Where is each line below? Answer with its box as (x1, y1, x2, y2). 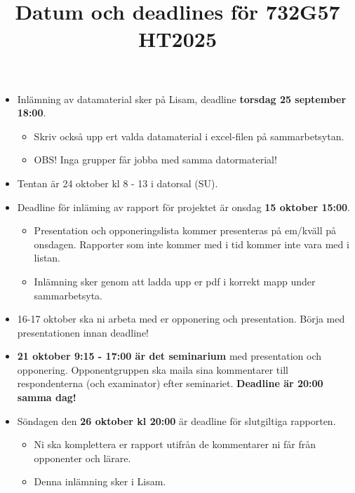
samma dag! (17, 390, 76, 405)
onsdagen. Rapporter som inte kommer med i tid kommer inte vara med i (34, 236, 349, 251)
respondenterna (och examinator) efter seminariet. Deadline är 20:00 (17, 376, 323, 391)
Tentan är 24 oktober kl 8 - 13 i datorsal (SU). (17, 175, 218, 190)
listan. (34, 250, 61, 265)
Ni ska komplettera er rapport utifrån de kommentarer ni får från (34, 437, 316, 452)
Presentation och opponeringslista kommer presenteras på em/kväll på (34, 223, 337, 238)
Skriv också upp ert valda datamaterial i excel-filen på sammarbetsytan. (34, 128, 344, 143)
